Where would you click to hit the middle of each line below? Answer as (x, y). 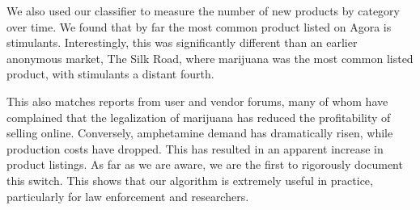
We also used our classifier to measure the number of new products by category (203, 10)
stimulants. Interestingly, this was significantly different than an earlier (182, 42)
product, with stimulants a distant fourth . (110, 74)
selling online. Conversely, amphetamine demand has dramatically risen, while (200, 133)
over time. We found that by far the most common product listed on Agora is (199, 26)
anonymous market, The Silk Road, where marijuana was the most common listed (210, 58)
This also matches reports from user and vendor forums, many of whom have (197, 101)
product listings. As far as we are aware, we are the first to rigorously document (205, 164)
